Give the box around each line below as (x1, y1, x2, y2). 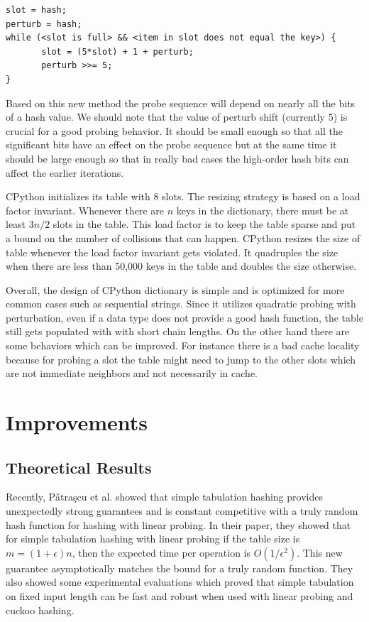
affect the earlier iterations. (6, 165, 124, 180)
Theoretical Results (6, 456, 152, 478)
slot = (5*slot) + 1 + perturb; (41, 46, 194, 57)
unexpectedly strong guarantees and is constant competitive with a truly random (6, 503, 358, 518)
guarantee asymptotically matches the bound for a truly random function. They (6, 560, 353, 575)
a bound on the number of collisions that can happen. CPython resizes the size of (6, 230, 360, 245)
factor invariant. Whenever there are (6, 202, 165, 217)
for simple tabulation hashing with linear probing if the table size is (6, 531, 300, 546)
